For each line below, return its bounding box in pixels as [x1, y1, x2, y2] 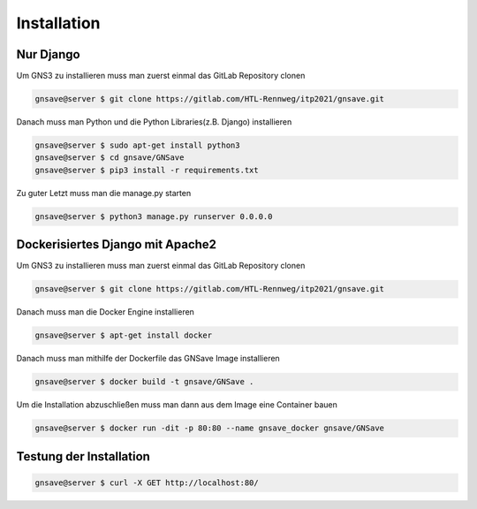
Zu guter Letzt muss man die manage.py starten [16, 187, 192, 198]
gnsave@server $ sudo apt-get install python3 [34, 141, 240, 150]
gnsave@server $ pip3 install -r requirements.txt [34, 164, 260, 175]
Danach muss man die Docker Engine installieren [16, 307, 194, 317]
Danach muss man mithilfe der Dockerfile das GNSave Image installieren [16, 353, 280, 364]
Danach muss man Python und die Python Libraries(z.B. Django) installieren [16, 117, 292, 127]
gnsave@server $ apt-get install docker [34, 330, 212, 340]
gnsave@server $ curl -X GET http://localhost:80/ [34, 477, 260, 488]
